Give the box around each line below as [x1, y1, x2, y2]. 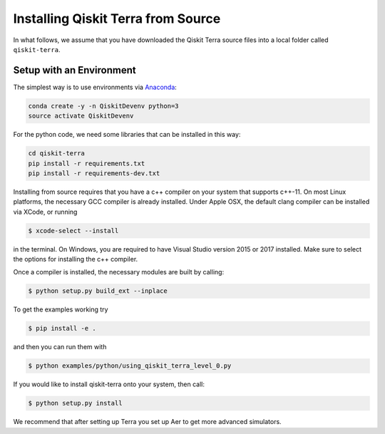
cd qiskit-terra [28, 150, 86, 157]
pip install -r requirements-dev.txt [28, 169, 160, 177]
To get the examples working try [13, 305, 108, 314]
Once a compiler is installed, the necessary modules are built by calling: [13, 268, 225, 277]
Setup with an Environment [13, 64, 136, 76]
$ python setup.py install [28, 399, 123, 408]
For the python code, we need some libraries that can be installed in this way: [13, 130, 241, 139]
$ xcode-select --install [28, 227, 119, 234]
